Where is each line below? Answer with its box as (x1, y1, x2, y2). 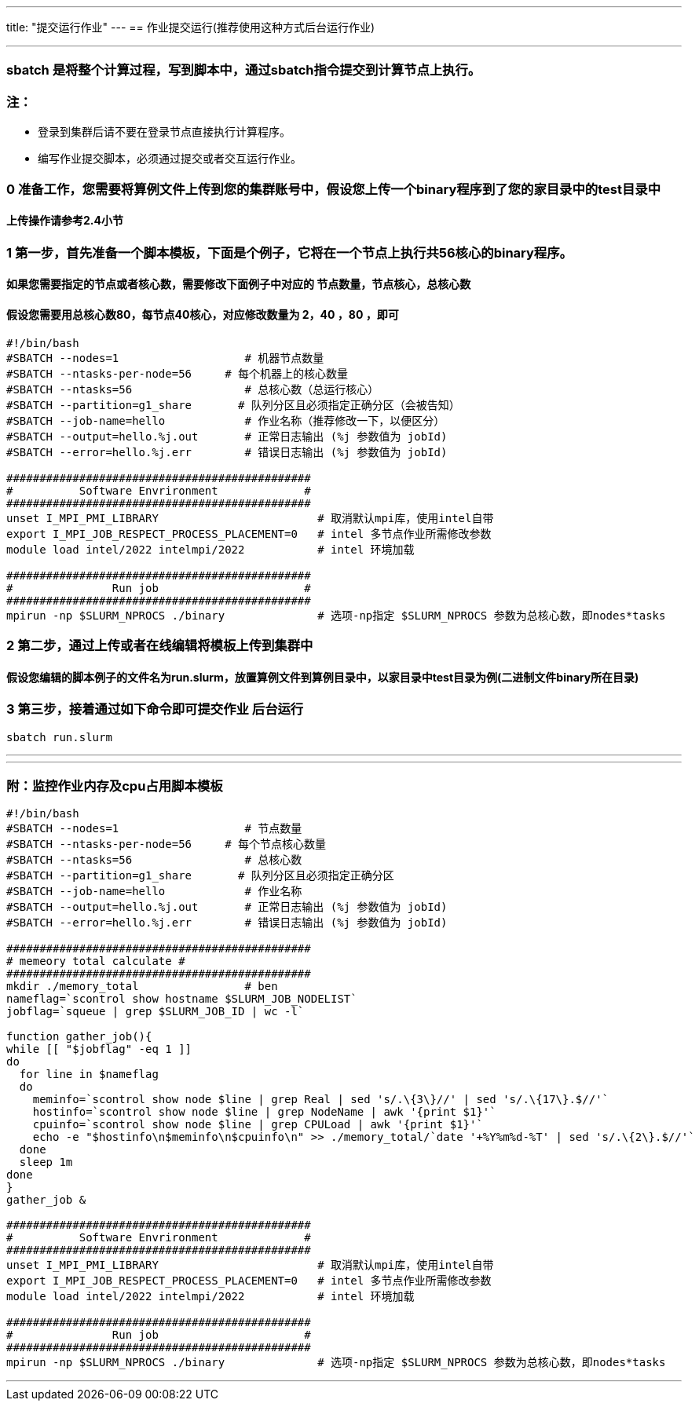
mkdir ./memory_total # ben (6, 980, 278, 993)
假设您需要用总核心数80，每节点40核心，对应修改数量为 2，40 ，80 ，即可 (6, 307, 399, 321)
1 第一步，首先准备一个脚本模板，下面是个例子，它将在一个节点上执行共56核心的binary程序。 (6, 244, 573, 261)
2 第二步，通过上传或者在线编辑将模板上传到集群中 (6, 637, 313, 653)
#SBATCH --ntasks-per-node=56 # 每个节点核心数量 (6, 838, 327, 851)
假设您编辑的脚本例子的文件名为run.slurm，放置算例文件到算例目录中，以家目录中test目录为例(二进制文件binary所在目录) (6, 670, 639, 684)
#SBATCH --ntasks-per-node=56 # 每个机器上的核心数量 (6, 367, 349, 380)
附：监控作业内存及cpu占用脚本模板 (6, 777, 223, 794)
